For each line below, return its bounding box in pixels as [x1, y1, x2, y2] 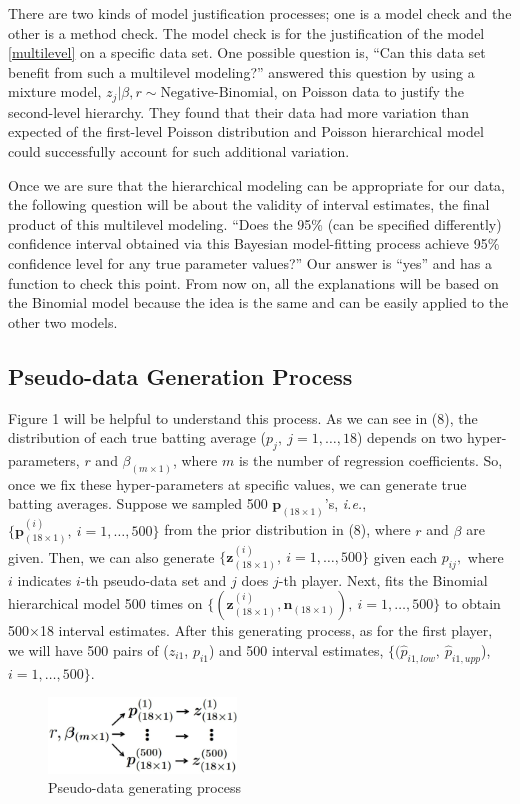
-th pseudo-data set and [80, 569, 227, 590]
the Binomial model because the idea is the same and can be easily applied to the [8, 292, 509, 313]
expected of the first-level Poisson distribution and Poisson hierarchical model [8, 121, 484, 142]
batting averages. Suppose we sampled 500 [8, 493, 268, 514]
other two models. [8, 311, 118, 332]
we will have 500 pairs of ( [8, 639, 169, 660]
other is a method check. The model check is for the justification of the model [8, 22, 485, 43]
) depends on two [356, 427, 463, 448]
